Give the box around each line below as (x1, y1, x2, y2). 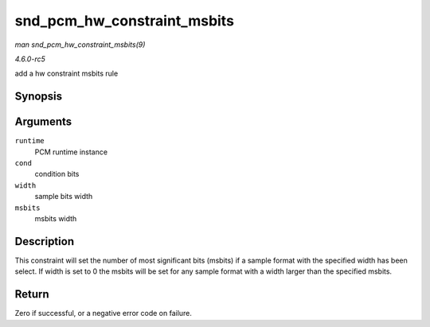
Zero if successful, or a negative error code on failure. (14, 309, 193, 318)
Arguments (14, 115, 72, 129)
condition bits (34, 169, 80, 179)
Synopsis (14, 90, 63, 103)
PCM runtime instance (34, 147, 107, 157)
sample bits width (34, 192, 93, 201)
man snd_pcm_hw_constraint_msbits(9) (14, 40, 146, 49)
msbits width (34, 213, 77, 223)
